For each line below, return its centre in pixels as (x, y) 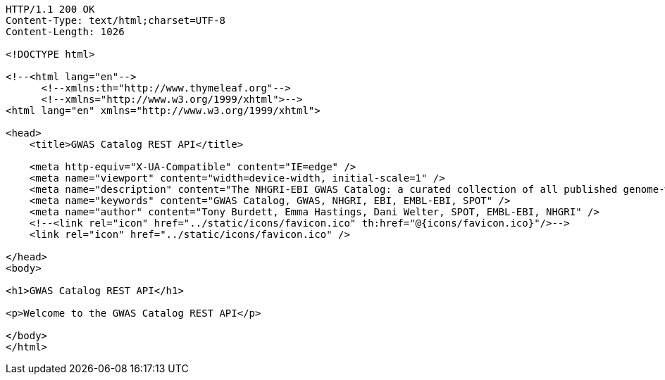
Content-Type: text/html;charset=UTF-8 (116, 20)
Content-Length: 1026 (65, 32)
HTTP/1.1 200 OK (50, 9)
